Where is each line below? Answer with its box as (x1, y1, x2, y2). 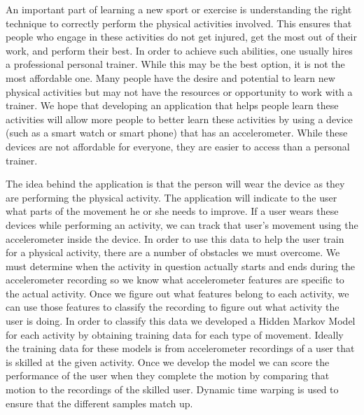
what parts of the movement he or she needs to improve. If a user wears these (6, 204, 339, 218)
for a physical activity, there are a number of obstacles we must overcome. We (6, 245, 340, 260)
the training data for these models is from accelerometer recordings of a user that (6, 341, 355, 356)
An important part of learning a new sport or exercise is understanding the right (6, 2, 352, 16)
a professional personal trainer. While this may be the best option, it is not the (6, 57, 345, 71)
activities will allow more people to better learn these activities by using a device (6, 111, 353, 126)
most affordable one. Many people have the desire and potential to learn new (6, 70, 335, 85)
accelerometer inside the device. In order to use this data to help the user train (6, 231, 344, 246)
